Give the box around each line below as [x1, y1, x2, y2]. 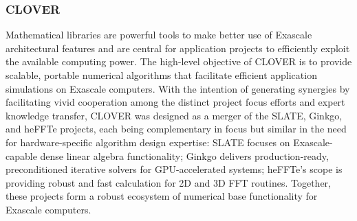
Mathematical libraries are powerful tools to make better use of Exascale [6, 27, 312, 42]
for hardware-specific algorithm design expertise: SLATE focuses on [6, 135, 290, 149]
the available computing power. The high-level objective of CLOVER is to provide [6, 54, 352, 69]
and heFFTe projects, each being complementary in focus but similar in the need [6, 121, 347, 136]
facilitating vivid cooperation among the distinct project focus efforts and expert [6, 95, 345, 109]
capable [6, 148, 37, 163]
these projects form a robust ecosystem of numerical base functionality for [6, 189, 318, 203]
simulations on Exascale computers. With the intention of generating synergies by [6, 81, 350, 95]
